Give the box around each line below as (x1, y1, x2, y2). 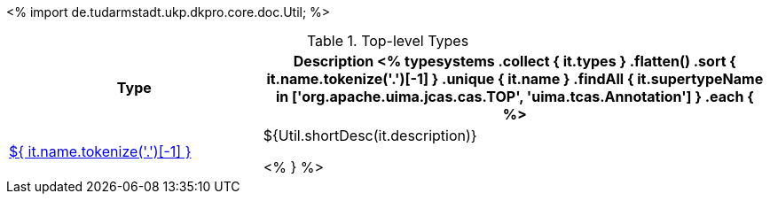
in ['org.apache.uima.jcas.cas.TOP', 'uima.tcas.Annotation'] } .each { (275, 88, 754, 105)
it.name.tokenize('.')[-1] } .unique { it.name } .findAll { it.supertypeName (266, 70, 764, 88)
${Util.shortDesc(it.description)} (263, 127, 477, 144)
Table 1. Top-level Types (306, 32, 469, 50)
